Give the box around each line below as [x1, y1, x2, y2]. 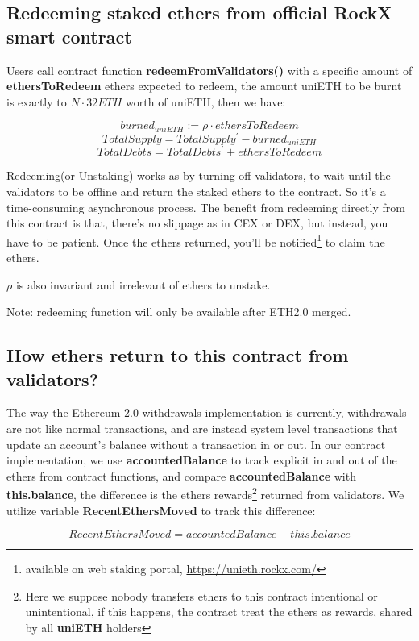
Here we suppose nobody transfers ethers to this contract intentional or [25, 587, 378, 604]
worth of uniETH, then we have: [126, 93, 286, 110]
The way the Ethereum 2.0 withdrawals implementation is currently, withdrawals [6, 404, 407, 421]
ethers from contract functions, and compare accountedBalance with [6, 467, 356, 484]
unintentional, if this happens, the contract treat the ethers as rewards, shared [25, 603, 413, 620]
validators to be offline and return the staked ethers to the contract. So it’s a [6, 183, 386, 200]
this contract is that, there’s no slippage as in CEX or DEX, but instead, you [6, 214, 388, 231]
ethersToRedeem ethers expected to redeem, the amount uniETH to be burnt [6, 77, 402, 94]
